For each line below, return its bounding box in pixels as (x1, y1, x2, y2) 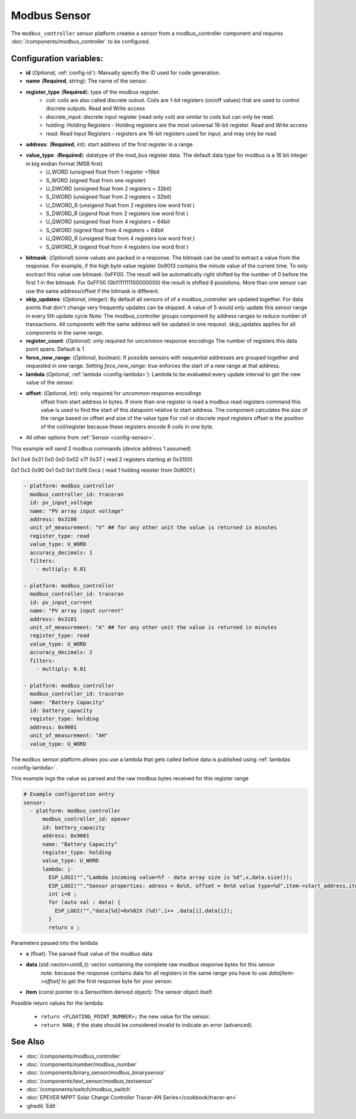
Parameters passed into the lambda (11, 939, 98, 946)
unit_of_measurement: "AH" (30, 732, 109, 739)
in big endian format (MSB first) (26, 160, 103, 167)
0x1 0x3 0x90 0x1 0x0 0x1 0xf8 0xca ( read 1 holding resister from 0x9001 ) (11, 466, 195, 474)
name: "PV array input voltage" (30, 508, 124, 514)
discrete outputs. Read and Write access (46, 105, 145, 112)
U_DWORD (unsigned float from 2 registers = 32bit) (46, 185, 172, 192)
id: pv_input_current (30, 599, 93, 606)
